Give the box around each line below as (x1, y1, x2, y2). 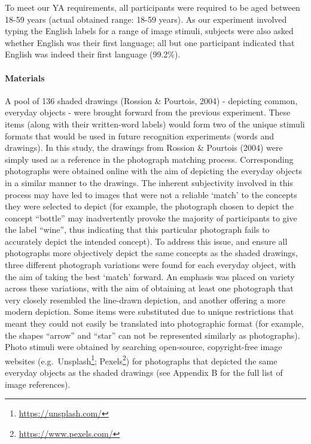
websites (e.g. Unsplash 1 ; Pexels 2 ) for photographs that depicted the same (5, 352, 278, 367)
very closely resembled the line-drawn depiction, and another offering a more (5, 293, 285, 306)
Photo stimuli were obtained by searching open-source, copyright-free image (5, 340, 282, 353)
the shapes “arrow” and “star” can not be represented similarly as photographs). (5, 329, 300, 341)
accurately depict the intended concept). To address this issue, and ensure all (5, 235, 288, 247)
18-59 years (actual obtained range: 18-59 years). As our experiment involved (5, 13, 287, 25)
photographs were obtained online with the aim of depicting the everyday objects (5, 165, 302, 177)
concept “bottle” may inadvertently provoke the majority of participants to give (5, 211, 297, 224)
